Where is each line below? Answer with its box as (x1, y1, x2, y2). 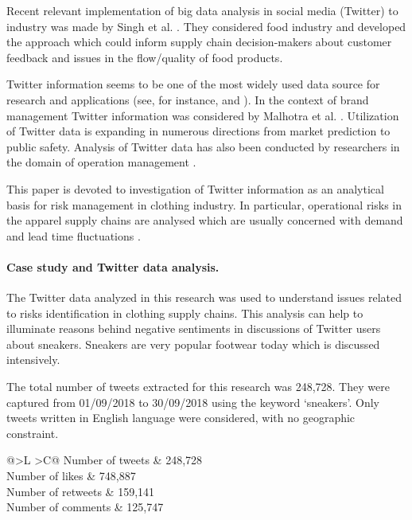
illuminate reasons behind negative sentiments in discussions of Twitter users (6, 320, 381, 337)
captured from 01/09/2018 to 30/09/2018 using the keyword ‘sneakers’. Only (6, 393, 379, 410)
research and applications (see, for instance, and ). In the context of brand (6, 91, 369, 108)
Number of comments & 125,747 (6, 498, 164, 515)
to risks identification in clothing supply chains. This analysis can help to (6, 304, 363, 321)
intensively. (6, 351, 60, 368)
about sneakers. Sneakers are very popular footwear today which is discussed (6, 335, 380, 352)
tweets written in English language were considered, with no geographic (6, 409, 356, 426)
